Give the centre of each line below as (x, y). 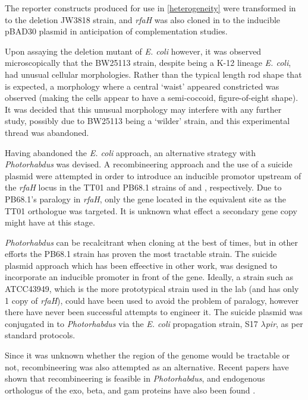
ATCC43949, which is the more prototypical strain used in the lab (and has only (152, 289)
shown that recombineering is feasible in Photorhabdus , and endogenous (135, 378)
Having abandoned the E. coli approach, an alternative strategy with (131, 152)
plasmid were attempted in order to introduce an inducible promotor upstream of (153, 175)
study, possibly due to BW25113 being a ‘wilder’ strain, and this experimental (147, 121)
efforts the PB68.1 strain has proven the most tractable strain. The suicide (141, 254)
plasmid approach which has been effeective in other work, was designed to (141, 265)
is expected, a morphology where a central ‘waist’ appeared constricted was (142, 86)
